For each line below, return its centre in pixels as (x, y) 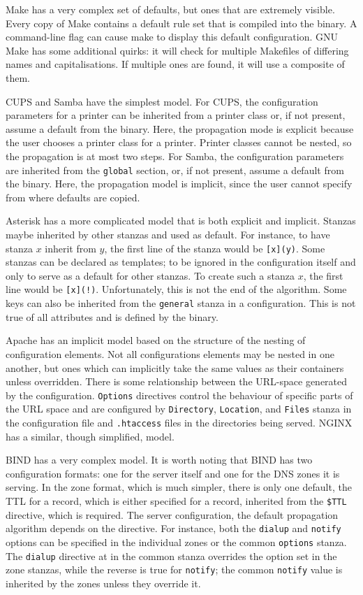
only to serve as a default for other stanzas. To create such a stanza (150, 275)
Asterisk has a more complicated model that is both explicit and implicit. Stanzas (181, 221)
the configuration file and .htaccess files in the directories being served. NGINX (179, 422)
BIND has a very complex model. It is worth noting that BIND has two (159, 460)
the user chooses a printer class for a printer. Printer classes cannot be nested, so (179, 142)
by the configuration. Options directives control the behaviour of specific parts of (179, 395)
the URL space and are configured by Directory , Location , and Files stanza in (179, 409)
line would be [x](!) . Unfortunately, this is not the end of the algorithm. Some (176, 289)
